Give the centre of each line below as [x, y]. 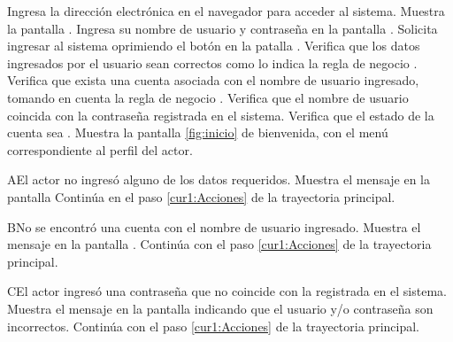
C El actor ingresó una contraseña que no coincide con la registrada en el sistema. [227, 291]
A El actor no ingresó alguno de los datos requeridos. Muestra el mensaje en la [219, 179]
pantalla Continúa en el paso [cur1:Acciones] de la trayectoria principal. [201, 196]
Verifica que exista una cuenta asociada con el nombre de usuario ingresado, [213, 80]
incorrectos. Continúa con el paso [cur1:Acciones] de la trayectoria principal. [213, 326]
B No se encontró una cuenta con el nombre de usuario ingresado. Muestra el [214, 226]
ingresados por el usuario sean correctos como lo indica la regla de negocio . [212, 62]
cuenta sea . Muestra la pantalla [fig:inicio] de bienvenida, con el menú [198, 132]
